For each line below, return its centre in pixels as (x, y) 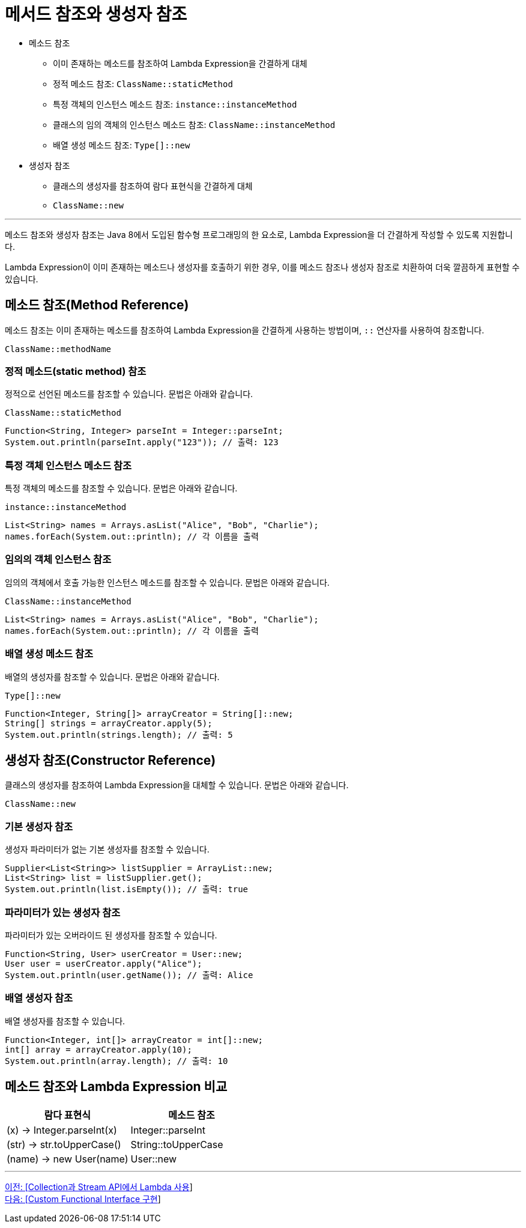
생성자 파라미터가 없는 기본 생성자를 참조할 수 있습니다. (107, 850)
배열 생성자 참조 (39, 998)
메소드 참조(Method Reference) (97, 305)
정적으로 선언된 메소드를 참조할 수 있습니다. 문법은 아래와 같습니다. (129, 394)
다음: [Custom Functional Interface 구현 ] (83, 1199)
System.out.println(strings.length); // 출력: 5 (119, 734)
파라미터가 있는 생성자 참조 (63, 912)
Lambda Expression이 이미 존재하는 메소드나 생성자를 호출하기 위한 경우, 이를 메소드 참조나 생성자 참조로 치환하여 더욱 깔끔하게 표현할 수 (262, 267)
